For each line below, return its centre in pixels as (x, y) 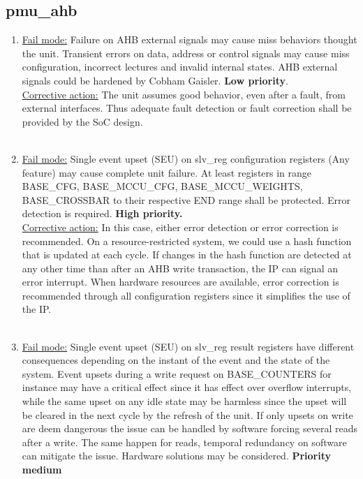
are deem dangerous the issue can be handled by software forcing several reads (190, 428)
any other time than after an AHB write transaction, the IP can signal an (180, 268)
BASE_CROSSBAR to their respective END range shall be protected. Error (186, 199)
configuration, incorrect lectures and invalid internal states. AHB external (180, 67)
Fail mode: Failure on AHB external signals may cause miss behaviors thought (190, 39)
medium (42, 470)
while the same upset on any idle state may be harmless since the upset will (184, 401)
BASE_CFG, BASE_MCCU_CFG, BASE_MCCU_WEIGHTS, (162, 186)
